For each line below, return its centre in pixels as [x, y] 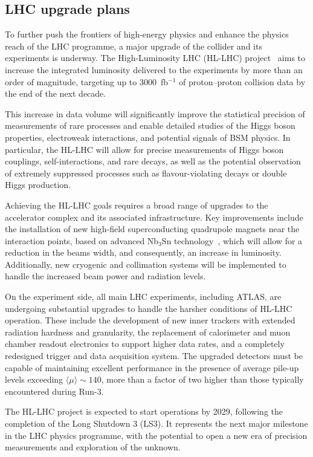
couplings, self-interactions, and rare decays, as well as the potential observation [153, 161]
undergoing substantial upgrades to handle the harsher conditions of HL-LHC [149, 308]
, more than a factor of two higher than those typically [202, 379]
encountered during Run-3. [54, 391]
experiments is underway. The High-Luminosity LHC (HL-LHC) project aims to [155, 58]
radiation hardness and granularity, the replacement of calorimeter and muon [148, 332]
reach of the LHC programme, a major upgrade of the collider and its [134, 46]
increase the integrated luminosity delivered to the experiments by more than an [154, 69]
